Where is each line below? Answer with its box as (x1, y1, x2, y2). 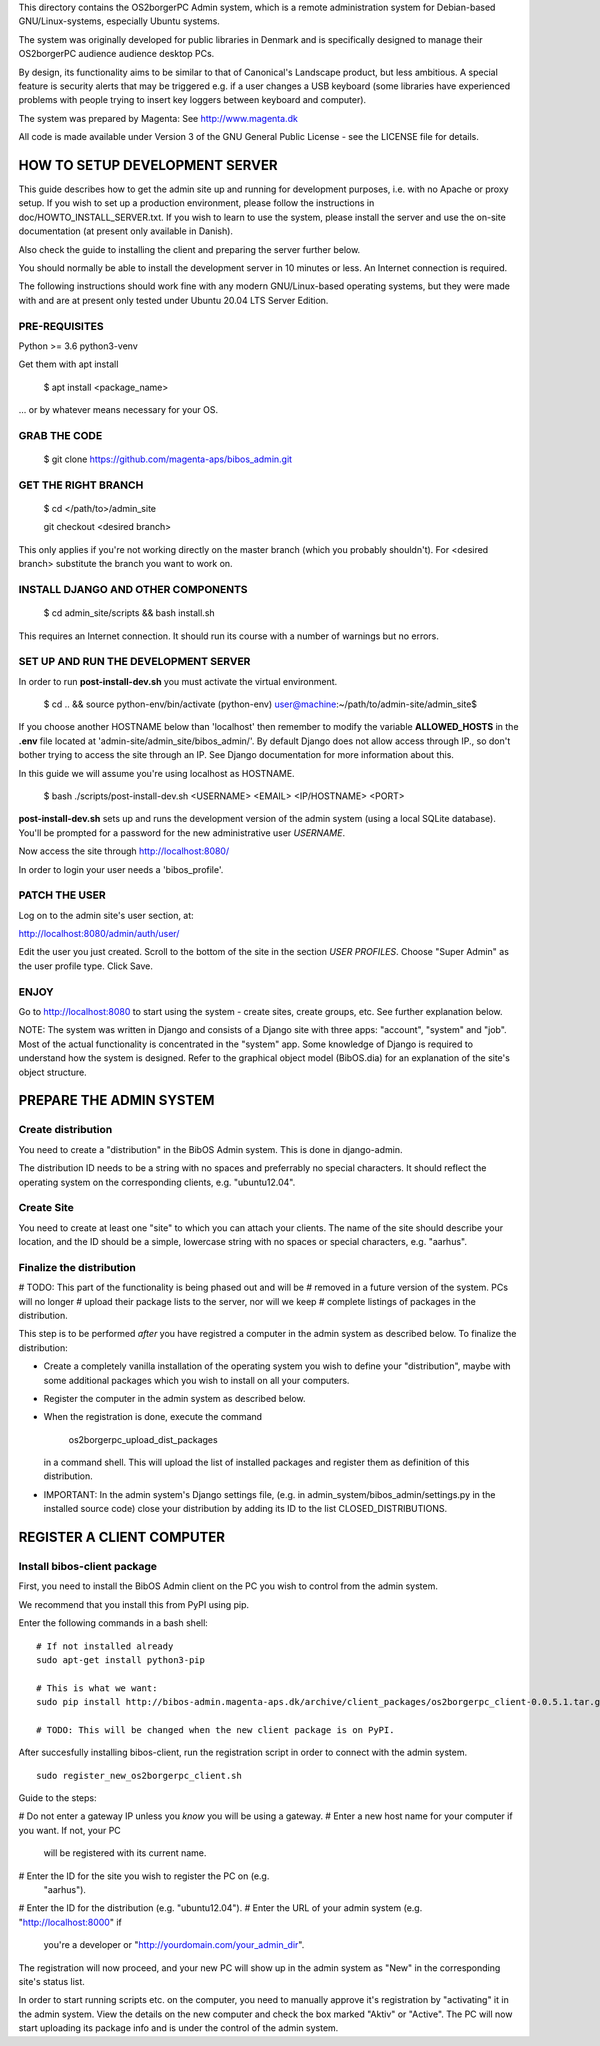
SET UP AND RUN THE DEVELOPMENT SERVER (18, 655, 251, 669)
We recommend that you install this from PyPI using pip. (18, 1598, 250, 1610)
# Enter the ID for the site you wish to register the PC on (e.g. (18, 1870, 270, 1882)
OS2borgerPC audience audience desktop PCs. (18, 48, 215, 60)
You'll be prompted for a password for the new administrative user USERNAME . (18, 826, 345, 839)
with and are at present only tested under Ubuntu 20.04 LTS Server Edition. (18, 294, 329, 306)
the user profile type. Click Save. (18, 960, 154, 972)
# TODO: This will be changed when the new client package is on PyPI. (36, 1724, 395, 1735)
